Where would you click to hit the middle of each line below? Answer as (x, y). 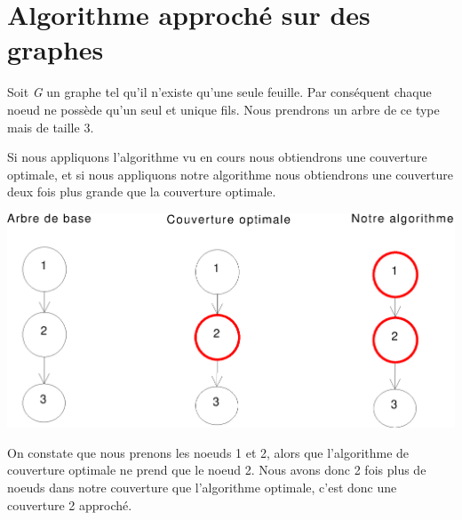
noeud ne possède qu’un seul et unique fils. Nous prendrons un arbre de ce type (223, 109)
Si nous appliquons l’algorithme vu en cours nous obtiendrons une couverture (217, 157)
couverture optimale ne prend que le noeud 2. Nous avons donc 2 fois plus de (217, 470)
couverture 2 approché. (70, 504)
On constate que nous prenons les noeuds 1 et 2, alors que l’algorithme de (208, 452)
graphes (56, 49)
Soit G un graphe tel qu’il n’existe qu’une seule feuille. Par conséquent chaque (219, 92)
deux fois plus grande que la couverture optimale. (142, 192)
